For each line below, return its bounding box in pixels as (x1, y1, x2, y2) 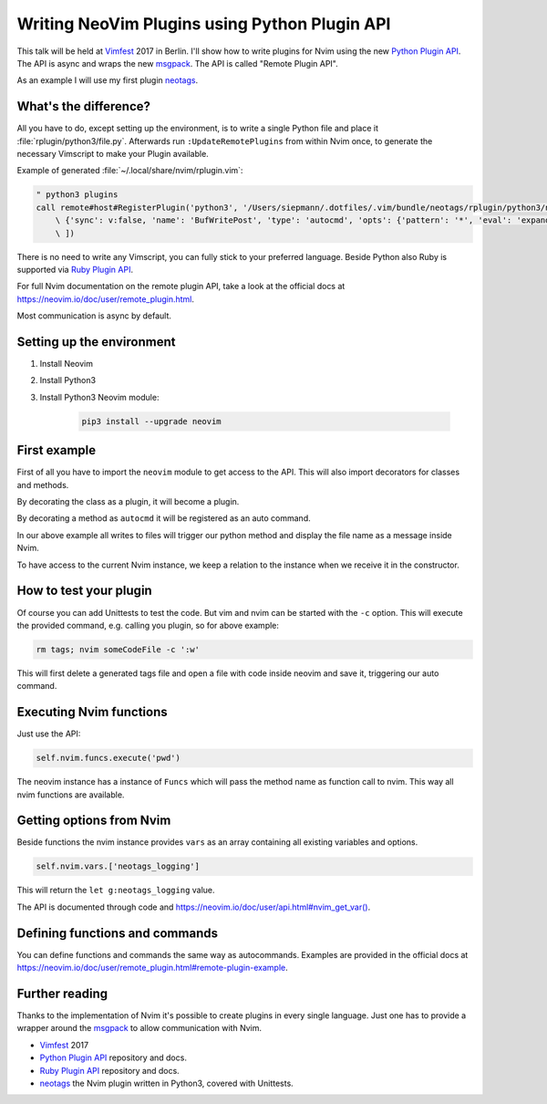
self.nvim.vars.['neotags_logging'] (36, 861, 201, 871)
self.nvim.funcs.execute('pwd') (36, 753, 181, 764)
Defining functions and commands (16, 925, 219, 941)
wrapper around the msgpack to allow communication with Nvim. (16, 1023, 263, 1034)
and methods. (16, 479, 69, 490)
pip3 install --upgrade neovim (81, 416, 222, 426)
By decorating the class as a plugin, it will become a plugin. (16, 496, 240, 507)
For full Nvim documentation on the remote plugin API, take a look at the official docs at (16, 281, 346, 292)
